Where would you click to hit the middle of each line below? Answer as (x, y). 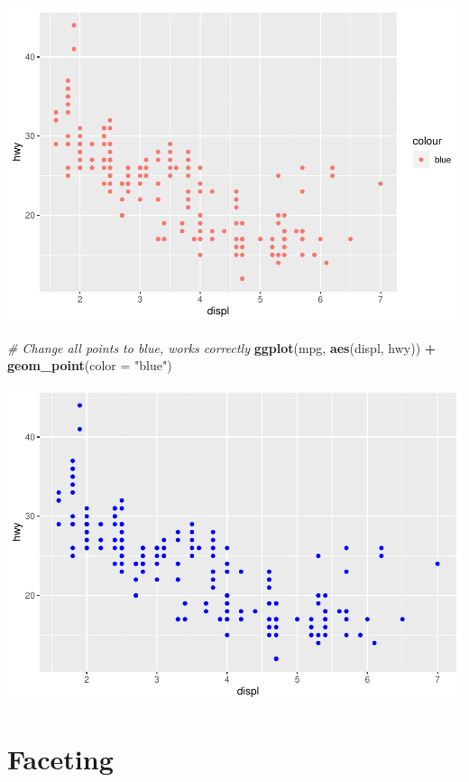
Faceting (60, 759)
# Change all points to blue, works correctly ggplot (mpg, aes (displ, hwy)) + (222, 347)
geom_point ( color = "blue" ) (90, 365)
